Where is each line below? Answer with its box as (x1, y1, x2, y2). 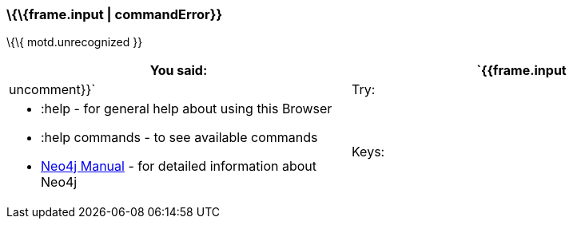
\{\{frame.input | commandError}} (6, 6, 223, 22)
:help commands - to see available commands (41, 129, 318, 146)
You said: (149, 62, 208, 79)
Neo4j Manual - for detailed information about (41, 158, 317, 175)
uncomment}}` (9, 81, 96, 98)
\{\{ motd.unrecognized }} (6, 35, 143, 49)
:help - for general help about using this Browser (41, 101, 332, 117)
